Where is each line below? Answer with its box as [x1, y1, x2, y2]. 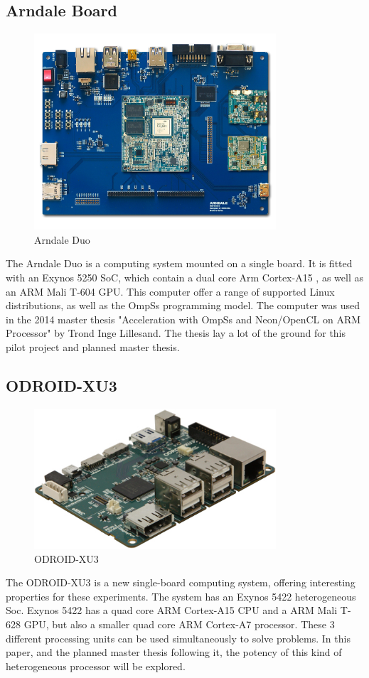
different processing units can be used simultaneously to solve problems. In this [6, 630, 351, 645]
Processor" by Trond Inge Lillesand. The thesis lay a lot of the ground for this [6, 325, 346, 340]
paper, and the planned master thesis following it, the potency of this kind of [6, 645, 342, 660]
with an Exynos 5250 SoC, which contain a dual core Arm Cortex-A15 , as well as [6, 269, 363, 284]
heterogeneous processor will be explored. [6, 658, 186, 673]
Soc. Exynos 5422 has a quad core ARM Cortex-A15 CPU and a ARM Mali [6, 603, 338, 618]
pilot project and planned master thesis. [6, 339, 180, 354]
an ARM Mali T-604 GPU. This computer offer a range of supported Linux [6, 284, 335, 298]
